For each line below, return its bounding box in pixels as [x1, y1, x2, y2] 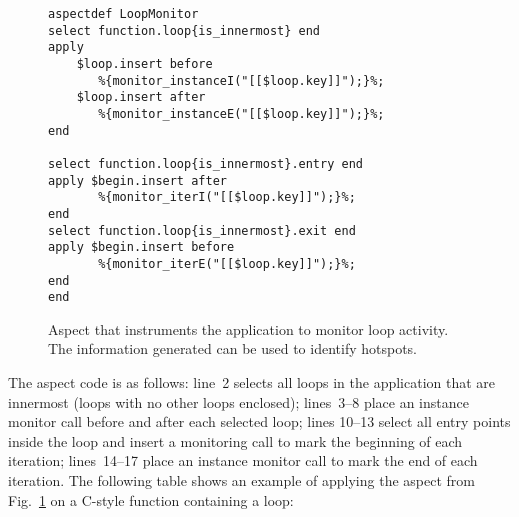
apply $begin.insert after [48, 173, 227, 188]
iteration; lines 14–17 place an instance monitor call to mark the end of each [8, 450, 478, 471]
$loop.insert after [76, 90, 206, 105]
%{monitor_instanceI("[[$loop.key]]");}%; [98, 73, 385, 88]
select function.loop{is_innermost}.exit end [48, 223, 356, 238]
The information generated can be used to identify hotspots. [48, 338, 417, 359]
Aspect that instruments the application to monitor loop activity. [48, 318, 449, 339]
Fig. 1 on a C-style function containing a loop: [8, 489, 294, 510]
